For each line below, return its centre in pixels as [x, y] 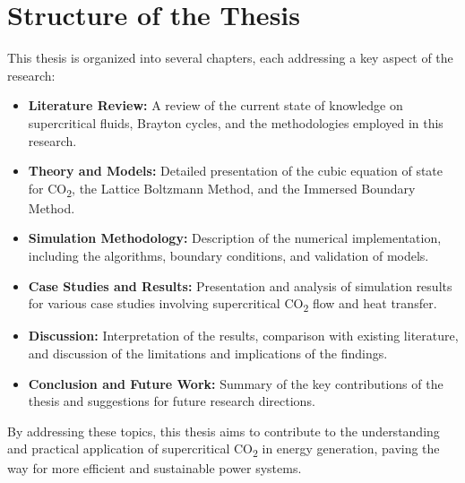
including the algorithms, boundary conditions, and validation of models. [228, 255]
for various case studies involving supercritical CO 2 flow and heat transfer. [232, 304]
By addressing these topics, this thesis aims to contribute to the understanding [224, 431]
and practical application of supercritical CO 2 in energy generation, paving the [224, 450]
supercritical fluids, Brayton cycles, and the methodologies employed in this [236, 122]
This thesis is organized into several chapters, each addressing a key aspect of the [230, 58]
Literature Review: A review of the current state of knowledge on [215, 105]
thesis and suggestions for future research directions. [172, 401]
